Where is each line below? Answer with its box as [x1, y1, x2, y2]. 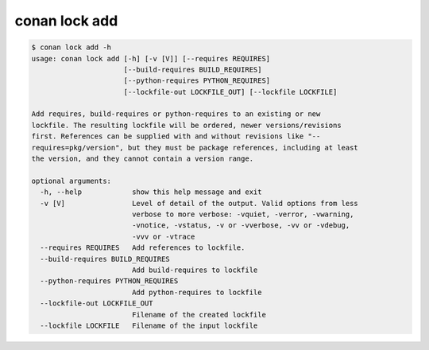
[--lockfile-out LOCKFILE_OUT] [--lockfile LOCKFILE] [123, 87, 338, 96]
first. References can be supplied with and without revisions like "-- [31, 132, 321, 141]
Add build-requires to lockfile [131, 265, 258, 274]
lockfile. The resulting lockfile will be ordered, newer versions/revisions [31, 120, 342, 130]
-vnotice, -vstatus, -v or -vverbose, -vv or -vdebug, [131, 221, 350, 230]
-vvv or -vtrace [131, 231, 195, 241]
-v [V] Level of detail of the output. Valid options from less [40, 199, 359, 208]
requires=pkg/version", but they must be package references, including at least [31, 143, 359, 152]
